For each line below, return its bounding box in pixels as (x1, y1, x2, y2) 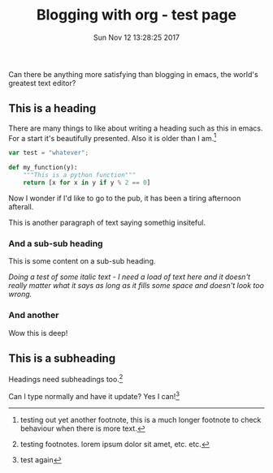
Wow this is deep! (8, 328, 68, 338)
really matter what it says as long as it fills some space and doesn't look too (8, 281, 264, 290)
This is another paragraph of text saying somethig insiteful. (8, 217, 206, 227)
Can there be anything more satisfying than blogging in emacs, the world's (8, 69, 258, 79)
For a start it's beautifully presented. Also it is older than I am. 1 (8, 131, 217, 143)
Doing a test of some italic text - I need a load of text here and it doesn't (8, 272, 250, 282)
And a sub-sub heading (8, 238, 103, 249)
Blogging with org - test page (36, 6, 237, 24)
